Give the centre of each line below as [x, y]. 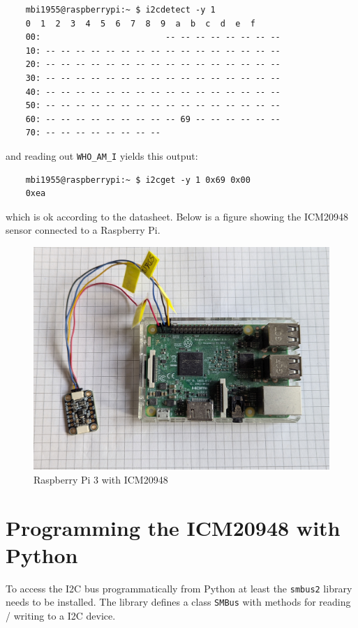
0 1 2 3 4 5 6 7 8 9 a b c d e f [140, 23]
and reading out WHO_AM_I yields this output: [102, 155]
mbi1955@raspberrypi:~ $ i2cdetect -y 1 [120, 10]
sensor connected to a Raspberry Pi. [83, 230]
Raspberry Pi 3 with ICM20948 [101, 479]
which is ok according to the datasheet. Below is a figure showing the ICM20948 [177, 216]
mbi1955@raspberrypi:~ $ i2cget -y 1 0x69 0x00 [138, 180]
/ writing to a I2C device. [61, 616]
